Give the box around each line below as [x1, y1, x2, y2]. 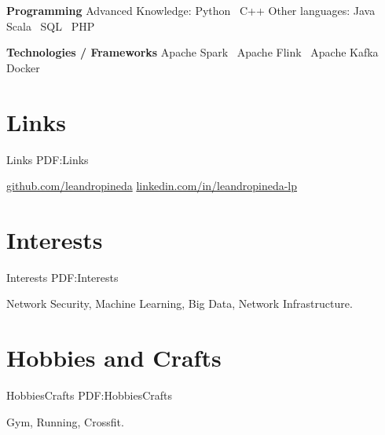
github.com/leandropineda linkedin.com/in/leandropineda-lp [6, 177, 298, 194]
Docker [6, 59, 40, 75]
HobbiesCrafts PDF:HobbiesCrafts [6, 387, 173, 404]
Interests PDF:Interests [6, 269, 119, 285]
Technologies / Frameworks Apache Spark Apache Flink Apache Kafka [6, 44, 379, 60]
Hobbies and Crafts [6, 342, 222, 374]
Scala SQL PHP [6, 17, 95, 34]
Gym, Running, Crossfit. [6, 413, 124, 430]
